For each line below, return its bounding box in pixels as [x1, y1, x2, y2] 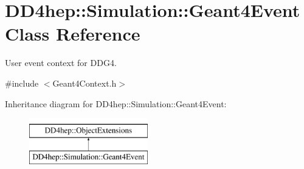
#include [5, 76, 39, 89]
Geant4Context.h [52, 76, 117, 89]
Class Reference [5, 21, 140, 46]
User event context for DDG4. [5, 56, 117, 69]
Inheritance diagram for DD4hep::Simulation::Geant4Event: [5, 97, 227, 110]
